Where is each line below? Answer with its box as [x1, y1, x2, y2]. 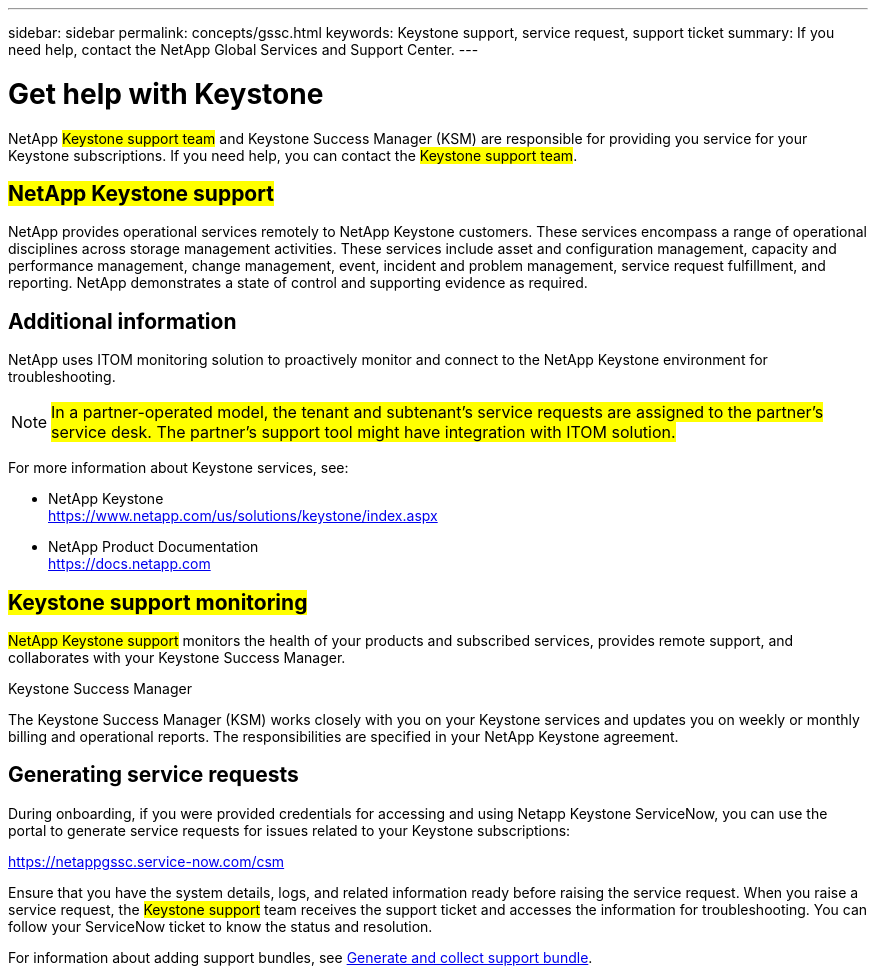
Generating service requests [8, 762, 299, 788]
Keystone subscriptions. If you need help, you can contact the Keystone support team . [8, 146, 578, 164]
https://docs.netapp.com [48, 555, 211, 573]
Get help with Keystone [8, 76, 324, 111]
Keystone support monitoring [8, 589, 308, 615]
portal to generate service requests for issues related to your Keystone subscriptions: [8, 821, 571, 839]
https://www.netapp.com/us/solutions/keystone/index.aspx [48, 507, 438, 525]
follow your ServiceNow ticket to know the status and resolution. [8, 917, 433, 935]
